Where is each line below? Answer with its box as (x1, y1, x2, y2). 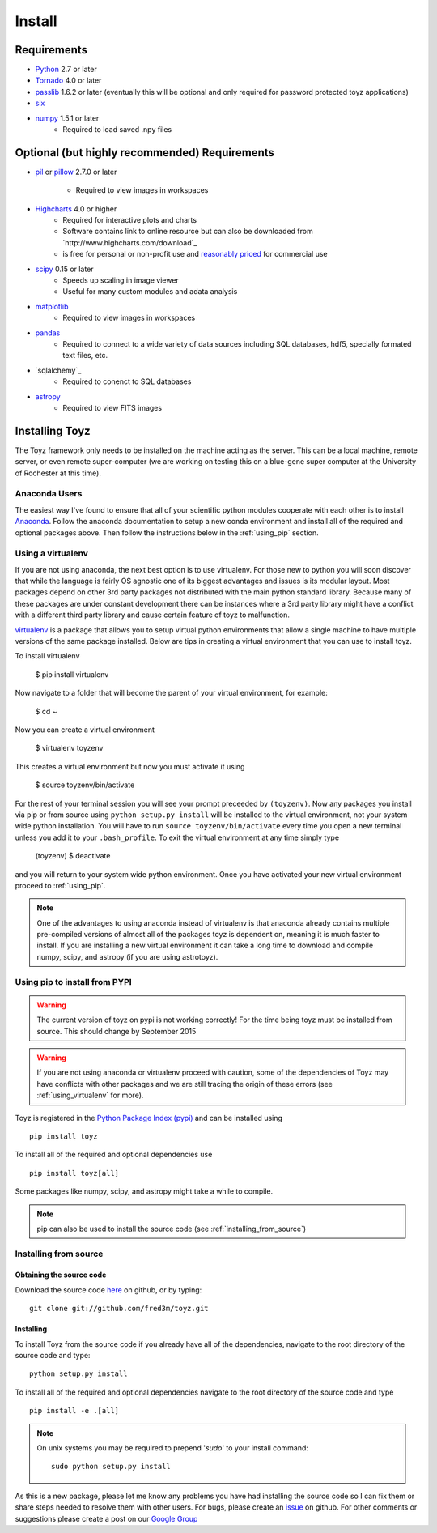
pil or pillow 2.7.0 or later (35, 167, 117, 177)
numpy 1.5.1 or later (35, 113, 100, 123)
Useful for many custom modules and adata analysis (62, 287, 238, 296)
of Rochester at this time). (15, 468, 101, 478)
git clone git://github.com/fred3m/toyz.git (29, 1304, 210, 1314)
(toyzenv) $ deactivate (35, 851, 111, 861)
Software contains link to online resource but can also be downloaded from (62, 227, 313, 236)
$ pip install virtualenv (35, 669, 109, 679)
